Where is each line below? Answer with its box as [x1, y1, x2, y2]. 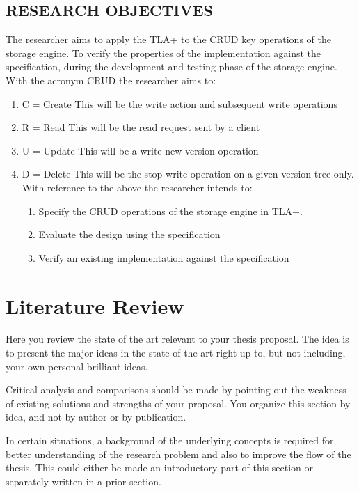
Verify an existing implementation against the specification [38, 250, 289, 265]
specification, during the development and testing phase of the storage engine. [6, 59, 337, 74]
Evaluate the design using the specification [38, 227, 221, 242]
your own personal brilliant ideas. [6, 359, 148, 373]
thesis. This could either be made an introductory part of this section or [6, 460, 313, 475]
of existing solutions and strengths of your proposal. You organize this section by [6, 396, 351, 410]
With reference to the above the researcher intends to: [22, 180, 253, 194]
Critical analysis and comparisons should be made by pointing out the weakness [6, 382, 346, 397]
